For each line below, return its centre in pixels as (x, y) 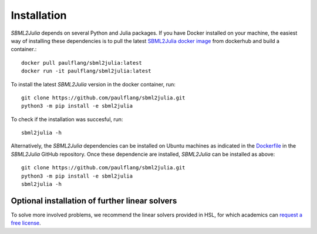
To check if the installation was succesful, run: (67, 119)
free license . (26, 223)
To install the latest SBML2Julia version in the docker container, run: (93, 84)
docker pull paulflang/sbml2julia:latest (82, 63)
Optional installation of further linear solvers (94, 201)
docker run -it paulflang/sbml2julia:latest (87, 71)
